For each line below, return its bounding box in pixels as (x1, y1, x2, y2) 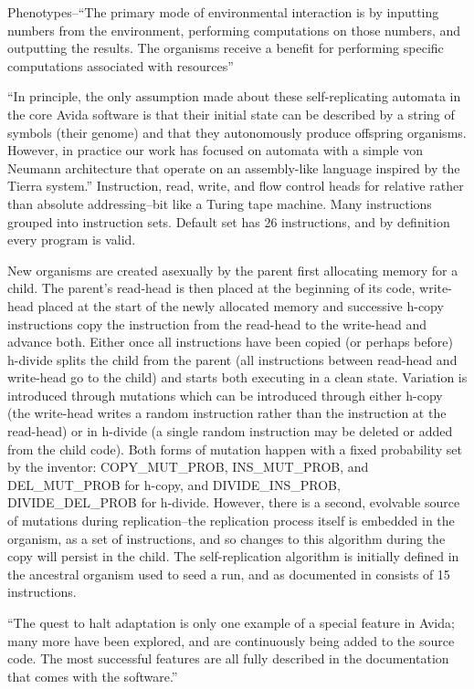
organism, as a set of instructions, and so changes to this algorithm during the (7, 528, 446, 548)
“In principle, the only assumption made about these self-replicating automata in (7, 87, 461, 106)
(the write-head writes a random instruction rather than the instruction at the (7, 403, 447, 423)
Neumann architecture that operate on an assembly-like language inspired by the (7, 158, 460, 177)
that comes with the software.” (7, 666, 178, 685)
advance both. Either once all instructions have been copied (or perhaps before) (7, 332, 453, 351)
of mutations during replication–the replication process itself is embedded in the (7, 511, 455, 530)
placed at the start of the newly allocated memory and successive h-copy (37, 296, 444, 315)
